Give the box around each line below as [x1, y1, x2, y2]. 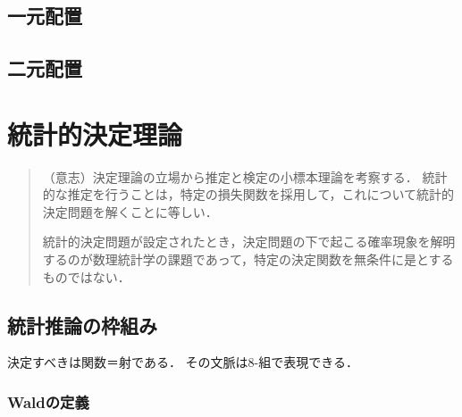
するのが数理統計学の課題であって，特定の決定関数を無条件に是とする [42, 250, 454, 269]
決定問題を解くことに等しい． [42, 202, 218, 221]
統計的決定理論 [7, 115, 183, 152]
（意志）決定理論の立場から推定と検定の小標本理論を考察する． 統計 [42, 167, 448, 186]
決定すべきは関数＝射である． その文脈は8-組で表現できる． [7, 353, 358, 371]
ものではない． [42, 267, 130, 286]
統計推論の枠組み [7, 311, 157, 338]
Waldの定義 [7, 390, 89, 413]
